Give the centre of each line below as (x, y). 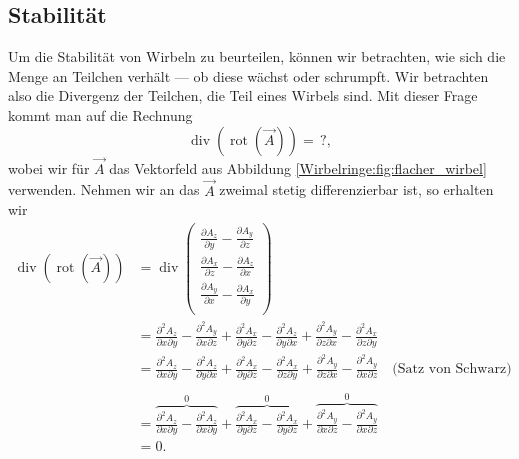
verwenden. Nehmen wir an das (104, 189)
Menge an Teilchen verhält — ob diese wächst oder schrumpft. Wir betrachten (248, 75)
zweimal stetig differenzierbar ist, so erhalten (356, 189)
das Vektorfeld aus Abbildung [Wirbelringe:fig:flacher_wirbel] (298, 167)
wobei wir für (49, 167)
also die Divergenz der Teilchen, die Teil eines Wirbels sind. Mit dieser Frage (243, 95)
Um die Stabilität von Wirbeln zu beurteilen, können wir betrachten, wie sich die (257, 56)
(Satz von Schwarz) (452, 369)
